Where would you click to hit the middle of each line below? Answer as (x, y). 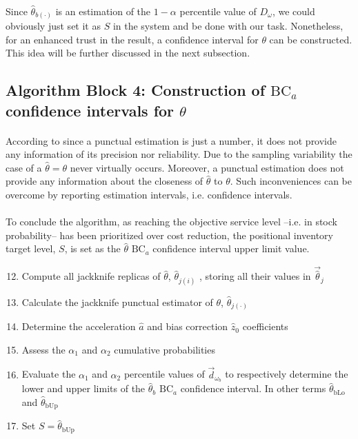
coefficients (265, 326)
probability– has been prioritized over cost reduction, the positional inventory (169, 235)
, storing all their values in (255, 276)
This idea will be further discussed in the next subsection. (128, 53)
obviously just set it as (53, 26)
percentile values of (164, 374)
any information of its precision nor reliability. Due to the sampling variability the (179, 154)
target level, (31, 248)
